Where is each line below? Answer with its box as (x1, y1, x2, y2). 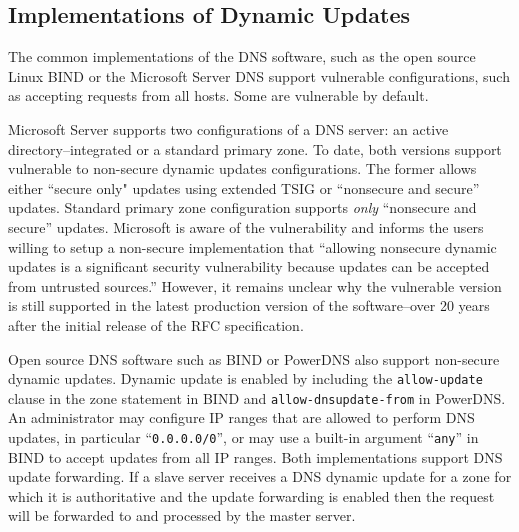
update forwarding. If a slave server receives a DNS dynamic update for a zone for (8, 466, 512, 487)
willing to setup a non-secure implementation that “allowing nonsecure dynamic (8, 236, 497, 257)
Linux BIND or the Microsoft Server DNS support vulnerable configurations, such (8, 65, 510, 86)
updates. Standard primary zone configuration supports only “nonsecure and (8, 197, 477, 218)
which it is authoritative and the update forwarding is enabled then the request (8, 485, 495, 506)
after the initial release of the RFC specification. (8, 314, 304, 335)
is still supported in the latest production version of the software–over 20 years (8, 295, 490, 316)
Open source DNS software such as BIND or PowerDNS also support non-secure (8, 348, 500, 369)
